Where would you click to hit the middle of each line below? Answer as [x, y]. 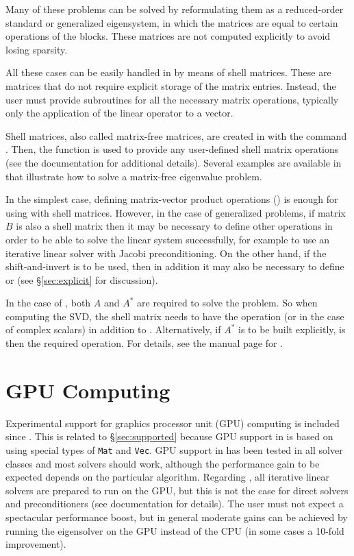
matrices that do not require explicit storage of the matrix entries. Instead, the [171, 85]
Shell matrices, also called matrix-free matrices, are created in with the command [176, 135]
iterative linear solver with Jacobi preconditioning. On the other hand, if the [166, 253]
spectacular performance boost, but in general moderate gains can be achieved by [177, 517]
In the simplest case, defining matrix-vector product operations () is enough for [172, 199]
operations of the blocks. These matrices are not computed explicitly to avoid [168, 36]
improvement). [36, 544]
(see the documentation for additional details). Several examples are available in [174, 162]
